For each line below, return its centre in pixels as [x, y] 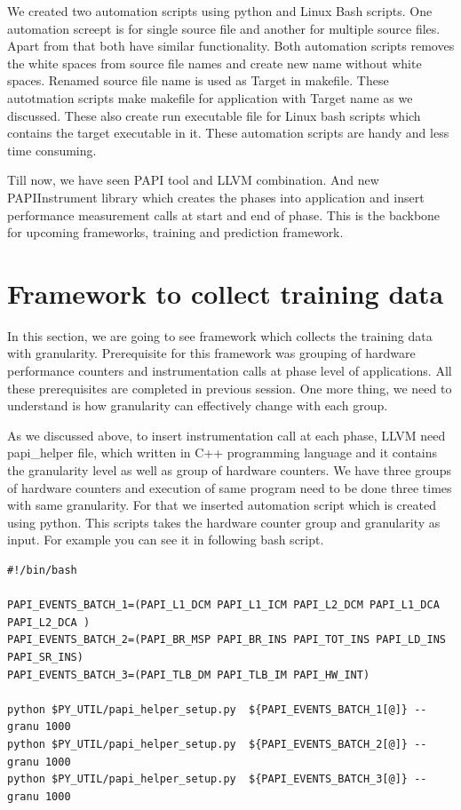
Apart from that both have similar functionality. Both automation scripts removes [231, 46]
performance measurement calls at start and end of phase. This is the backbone [224, 214]
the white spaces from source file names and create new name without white [215, 63]
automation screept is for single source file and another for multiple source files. [224, 28]
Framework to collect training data [226, 293]
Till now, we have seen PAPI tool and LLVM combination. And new [193, 180]
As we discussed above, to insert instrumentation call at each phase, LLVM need [227, 435]
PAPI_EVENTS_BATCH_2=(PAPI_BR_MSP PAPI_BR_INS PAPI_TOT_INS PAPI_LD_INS [227, 640]
